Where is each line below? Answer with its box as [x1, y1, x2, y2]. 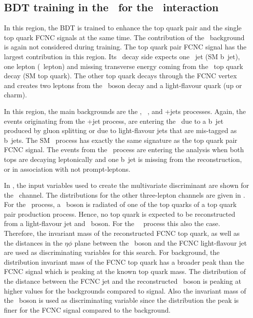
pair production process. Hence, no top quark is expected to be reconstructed [4, 208, 235, 219]
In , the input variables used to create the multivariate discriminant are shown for [4, 180, 249, 190]
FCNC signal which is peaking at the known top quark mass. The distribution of [4, 266, 246, 276]
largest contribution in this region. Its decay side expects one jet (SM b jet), [4, 51, 240, 61]
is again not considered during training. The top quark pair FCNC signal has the [4, 42, 247, 52]
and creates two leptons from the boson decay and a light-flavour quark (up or [4, 80, 242, 90]
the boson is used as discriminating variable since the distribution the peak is [4, 295, 239, 305]
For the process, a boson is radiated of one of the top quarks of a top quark [4, 199, 237, 209]
